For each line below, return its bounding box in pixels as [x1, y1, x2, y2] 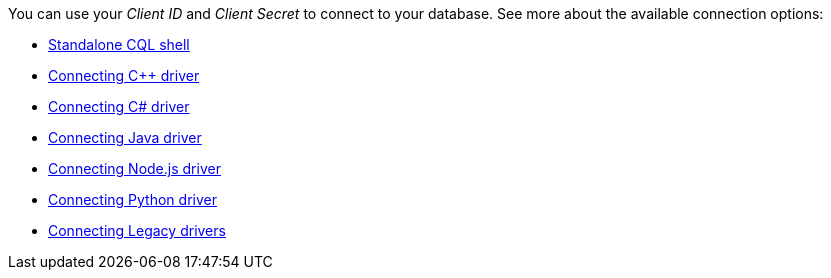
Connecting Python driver [48, 191, 217, 208]
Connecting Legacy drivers [48, 222, 226, 239]
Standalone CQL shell [48, 36, 190, 53]
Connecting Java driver [48, 129, 202, 146]
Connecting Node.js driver [48, 160, 221, 177]
